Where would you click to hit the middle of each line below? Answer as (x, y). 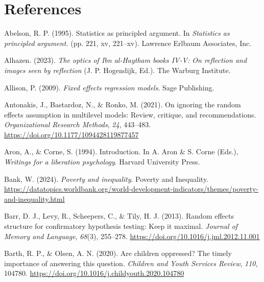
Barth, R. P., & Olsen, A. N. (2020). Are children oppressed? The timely (118, 253)
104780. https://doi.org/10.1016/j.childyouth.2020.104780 (94, 273)
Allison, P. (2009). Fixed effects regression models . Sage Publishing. (109, 87)
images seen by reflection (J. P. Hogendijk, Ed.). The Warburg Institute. (117, 70)
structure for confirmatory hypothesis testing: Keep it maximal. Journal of (121, 226)
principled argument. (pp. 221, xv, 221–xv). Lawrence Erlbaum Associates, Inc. (128, 43)
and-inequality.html (34, 198)
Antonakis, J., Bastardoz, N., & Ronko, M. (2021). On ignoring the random (123, 104)
